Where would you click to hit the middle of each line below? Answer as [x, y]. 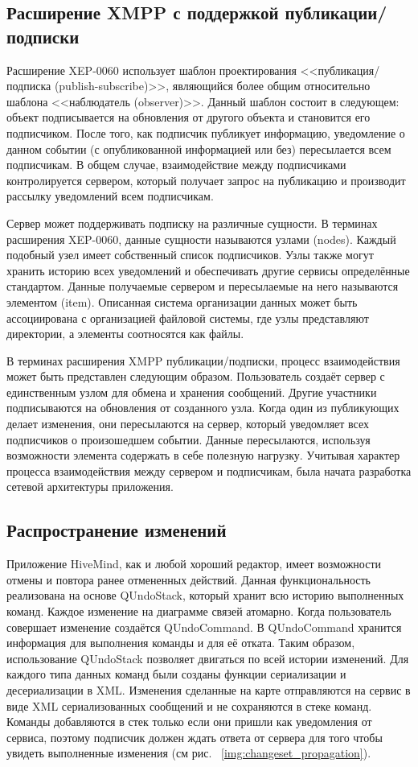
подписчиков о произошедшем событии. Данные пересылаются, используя [189, 439]
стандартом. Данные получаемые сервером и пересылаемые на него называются [203, 286]
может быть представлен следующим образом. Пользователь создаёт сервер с [196, 376]
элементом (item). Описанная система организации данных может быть [182, 301]
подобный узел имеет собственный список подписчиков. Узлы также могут [190, 255]
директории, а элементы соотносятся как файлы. [125, 334]
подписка [29, 86]
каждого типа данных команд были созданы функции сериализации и [176, 674]
